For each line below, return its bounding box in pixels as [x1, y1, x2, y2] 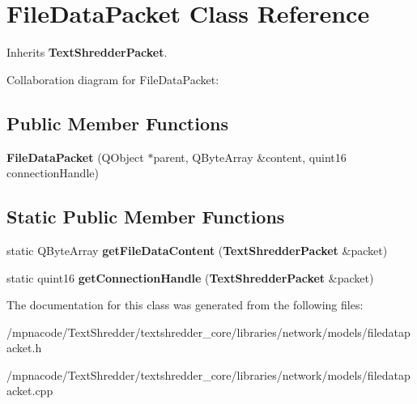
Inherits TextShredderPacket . [6, 44, 168, 61]
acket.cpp [6, 382, 53, 399]
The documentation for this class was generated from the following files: [6, 296, 364, 313]
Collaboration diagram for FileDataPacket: [6, 70, 219, 87]
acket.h [6, 339, 42, 356]
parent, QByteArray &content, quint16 [153, 148, 347, 165]
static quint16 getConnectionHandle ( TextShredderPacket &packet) [6, 269, 374, 286]
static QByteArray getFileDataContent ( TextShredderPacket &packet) [6, 241, 388, 258]
